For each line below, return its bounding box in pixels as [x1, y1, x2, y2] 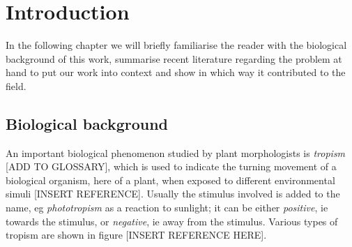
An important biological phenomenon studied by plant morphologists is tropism [6, 145, 346, 160]
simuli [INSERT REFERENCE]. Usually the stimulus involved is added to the [6, 186, 340, 201]
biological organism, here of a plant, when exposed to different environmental [6, 172, 335, 187]
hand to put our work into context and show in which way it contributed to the [6, 65, 346, 80]
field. [6, 78, 26, 93]
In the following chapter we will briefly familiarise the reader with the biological [6, 38, 347, 52]
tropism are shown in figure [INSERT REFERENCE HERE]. [6, 227, 267, 242]
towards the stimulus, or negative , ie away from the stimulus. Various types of [6, 214, 338, 228]
